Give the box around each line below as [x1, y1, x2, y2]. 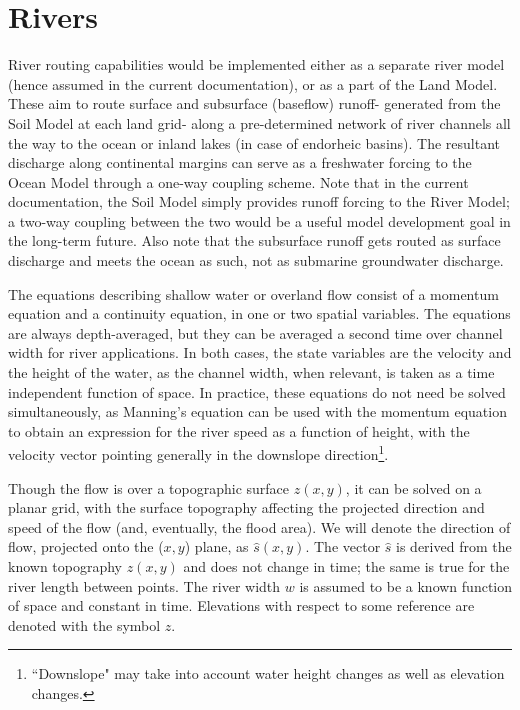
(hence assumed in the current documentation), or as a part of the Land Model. [8, 73, 498, 94]
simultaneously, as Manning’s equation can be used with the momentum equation [8, 401, 507, 422]
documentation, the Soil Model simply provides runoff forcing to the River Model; [8, 191, 510, 212]
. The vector [305, 536, 381, 557]
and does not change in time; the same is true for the [183, 556, 510, 577]
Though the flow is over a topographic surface [8, 477, 290, 498]
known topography [8, 556, 123, 577]
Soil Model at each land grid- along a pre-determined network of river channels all [8, 112, 511, 133]
